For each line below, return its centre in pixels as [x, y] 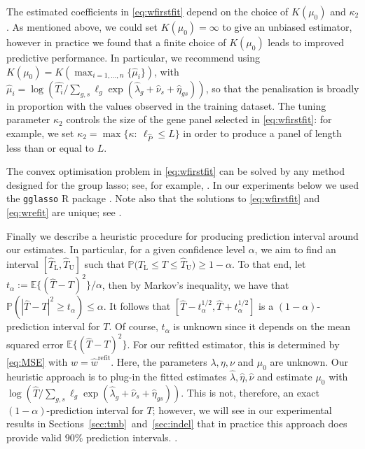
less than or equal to [50, 147]
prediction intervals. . [132, 437]
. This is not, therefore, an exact [250, 392]
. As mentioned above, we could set [82, 27]
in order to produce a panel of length [262, 133]
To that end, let [272, 263]
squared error [35, 344]
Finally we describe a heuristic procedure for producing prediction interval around [182, 235]
